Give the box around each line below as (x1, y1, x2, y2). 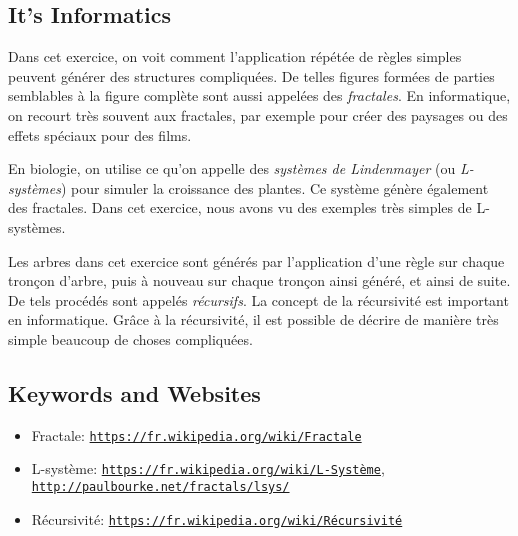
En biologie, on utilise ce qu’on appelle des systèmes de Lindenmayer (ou (8, 158, 456, 179)
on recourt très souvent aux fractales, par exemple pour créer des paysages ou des (8, 104, 508, 125)
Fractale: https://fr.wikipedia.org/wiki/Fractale (31, 424, 362, 445)
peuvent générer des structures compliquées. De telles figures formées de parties (8, 65, 495, 86)
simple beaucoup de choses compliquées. (8, 328, 253, 349)
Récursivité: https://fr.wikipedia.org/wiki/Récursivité (31, 508, 403, 529)
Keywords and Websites (8, 377, 261, 408)
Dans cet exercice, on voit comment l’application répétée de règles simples (8, 46, 462, 67)
